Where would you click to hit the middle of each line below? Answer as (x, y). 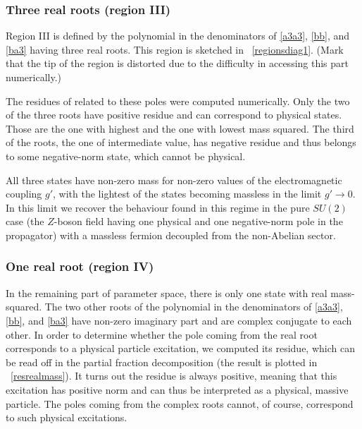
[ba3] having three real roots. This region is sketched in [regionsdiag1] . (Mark (175, 49)
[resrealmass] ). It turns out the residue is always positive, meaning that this (174, 376)
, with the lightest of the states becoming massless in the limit (187, 194)
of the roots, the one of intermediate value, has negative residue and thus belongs (181, 142)
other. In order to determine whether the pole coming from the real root (162, 334)
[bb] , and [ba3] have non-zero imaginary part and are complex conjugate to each (179, 320)
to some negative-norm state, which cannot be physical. (126, 156)
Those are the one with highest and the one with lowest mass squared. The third (180, 128)
